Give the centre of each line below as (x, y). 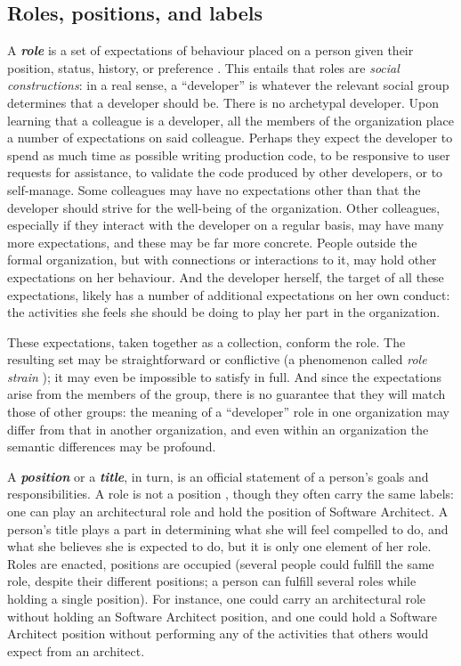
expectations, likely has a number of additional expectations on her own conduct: (229, 294)
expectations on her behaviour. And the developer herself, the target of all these (226, 276)
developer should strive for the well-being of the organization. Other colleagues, (224, 207)
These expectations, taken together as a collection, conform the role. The (206, 341)
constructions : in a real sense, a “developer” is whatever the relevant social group (228, 85)
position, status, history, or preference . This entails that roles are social (203, 67)
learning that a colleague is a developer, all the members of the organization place (230, 120)
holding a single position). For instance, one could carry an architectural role (217, 599)
